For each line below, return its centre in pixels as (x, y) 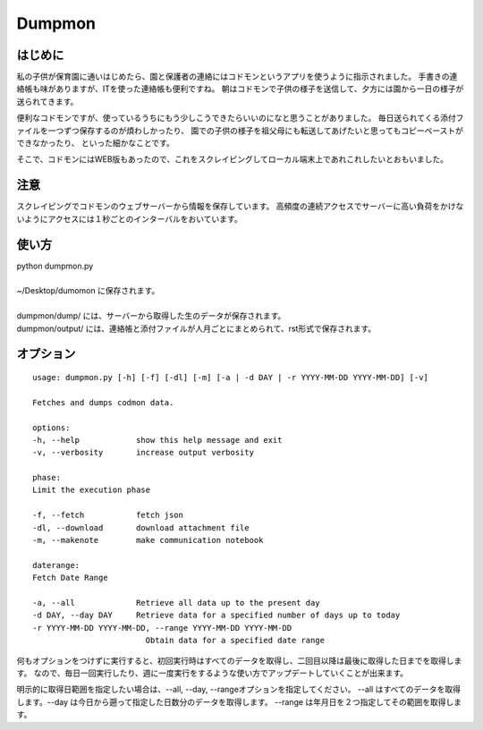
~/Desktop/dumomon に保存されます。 (88, 291)
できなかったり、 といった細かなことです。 (95, 143)
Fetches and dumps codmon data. (103, 402)
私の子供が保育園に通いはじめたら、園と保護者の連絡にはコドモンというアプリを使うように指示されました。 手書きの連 (237, 77)
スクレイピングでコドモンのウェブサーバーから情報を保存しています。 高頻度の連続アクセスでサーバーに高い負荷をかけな (240, 207)
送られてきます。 (47, 101)
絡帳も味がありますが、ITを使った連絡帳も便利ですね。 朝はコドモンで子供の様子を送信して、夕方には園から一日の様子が (240, 89)
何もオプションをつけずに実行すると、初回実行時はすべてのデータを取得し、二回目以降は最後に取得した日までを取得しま (239, 660)
